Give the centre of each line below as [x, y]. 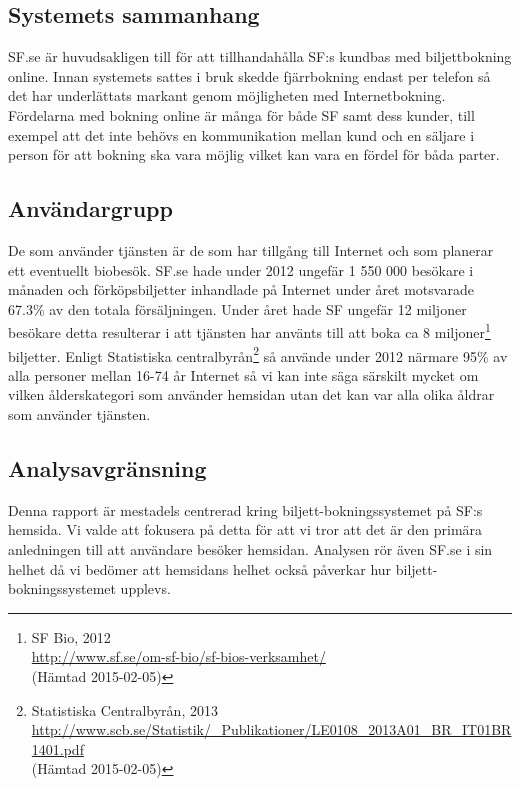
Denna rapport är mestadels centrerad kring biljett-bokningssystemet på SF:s [245, 509]
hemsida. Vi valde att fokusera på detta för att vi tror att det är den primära [245, 529]
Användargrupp [90, 208]
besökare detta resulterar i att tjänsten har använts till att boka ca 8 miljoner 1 [249, 330]
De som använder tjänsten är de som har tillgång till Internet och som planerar [251, 249]
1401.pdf [57, 748]
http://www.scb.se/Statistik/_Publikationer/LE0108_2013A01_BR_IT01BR [271, 729]
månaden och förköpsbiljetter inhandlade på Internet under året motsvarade [241, 289]
